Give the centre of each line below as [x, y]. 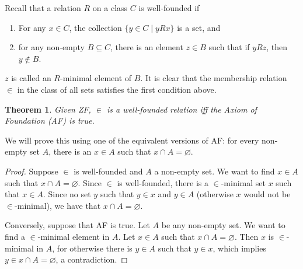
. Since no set [67, 194]
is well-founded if [169, 8]
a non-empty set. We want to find [215, 171]
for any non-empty [52, 47]
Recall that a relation [43, 8]
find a [15, 236]
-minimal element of [96, 78]
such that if [229, 47]
